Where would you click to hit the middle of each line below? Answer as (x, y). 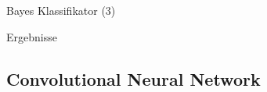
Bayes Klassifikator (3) (61, 10)
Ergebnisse (32, 36)
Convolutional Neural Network (133, 78)
